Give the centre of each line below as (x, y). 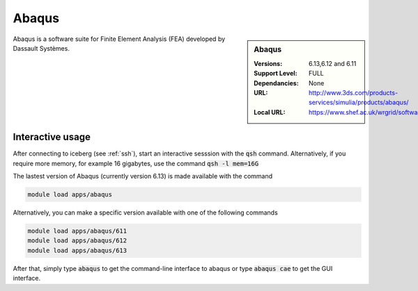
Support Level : (276, 74)
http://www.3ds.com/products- (354, 92)
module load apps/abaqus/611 (77, 231)
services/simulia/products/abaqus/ (359, 102)
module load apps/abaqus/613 (77, 250)
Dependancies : (276, 83)
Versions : (268, 63)
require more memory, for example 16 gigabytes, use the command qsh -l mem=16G (136, 163)
